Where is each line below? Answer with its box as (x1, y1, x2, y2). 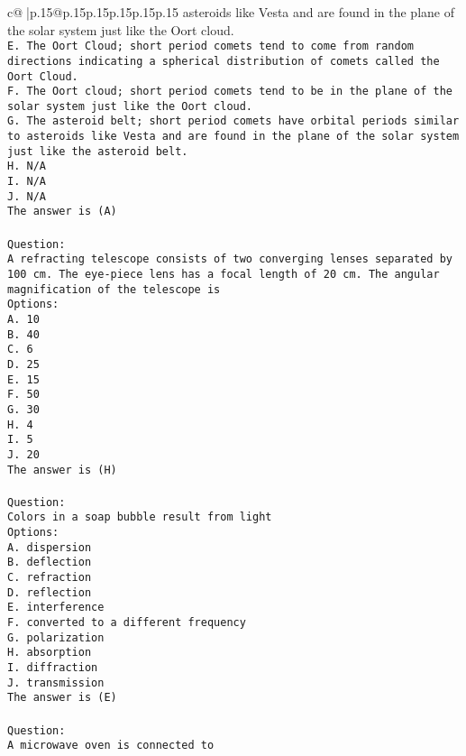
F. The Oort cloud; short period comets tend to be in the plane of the (7, 85, 452, 98)
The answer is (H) (7, 463, 117, 476)
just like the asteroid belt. (7, 144, 188, 158)
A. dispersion (7, 540, 92, 554)
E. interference (7, 601, 105, 614)
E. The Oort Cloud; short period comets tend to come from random (7, 40, 415, 53)
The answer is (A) (7, 205, 117, 218)
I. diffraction (7, 660, 98, 674)
